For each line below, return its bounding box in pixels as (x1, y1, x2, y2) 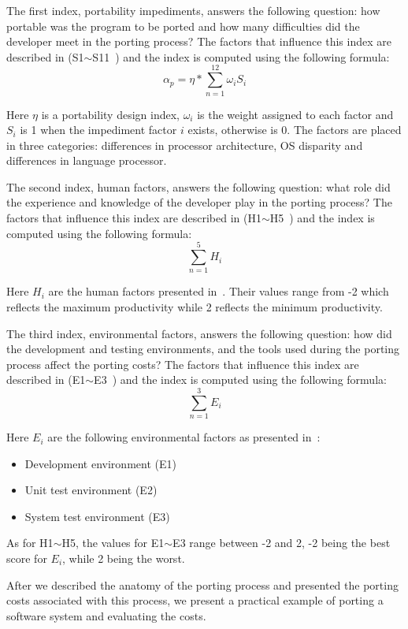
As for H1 (6, 534, 54, 551)
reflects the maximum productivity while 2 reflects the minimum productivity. (6, 298, 383, 314)
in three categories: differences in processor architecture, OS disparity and (6, 136, 363, 153)
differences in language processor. (6, 152, 167, 169)
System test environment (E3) (24, 508, 170, 524)
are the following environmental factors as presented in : (47, 429, 321, 445)
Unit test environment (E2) (24, 482, 158, 498)
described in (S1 (6, 48, 84, 65)
